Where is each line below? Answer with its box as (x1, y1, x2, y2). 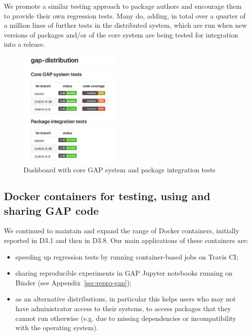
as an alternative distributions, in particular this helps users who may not (15, 294, 236, 304)
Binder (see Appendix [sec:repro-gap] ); (15, 277, 132, 287)
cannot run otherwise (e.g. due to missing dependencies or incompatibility (15, 313, 236, 323)
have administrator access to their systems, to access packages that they (15, 303, 231, 314)
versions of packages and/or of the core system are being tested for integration (4, 29, 238, 39)
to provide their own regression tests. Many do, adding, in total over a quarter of (4, 10, 246, 20)
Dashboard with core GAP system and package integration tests (23, 165, 215, 175)
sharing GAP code (4, 203, 99, 218)
